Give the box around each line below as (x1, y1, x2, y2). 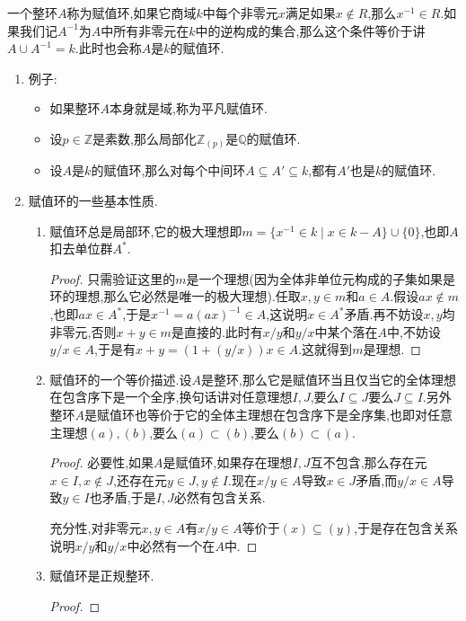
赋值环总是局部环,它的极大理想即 (49, 221, 242, 240)
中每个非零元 (202, 4, 278, 22)
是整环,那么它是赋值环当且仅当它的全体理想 (201, 369, 456, 388)
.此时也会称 (75, 39, 142, 58)
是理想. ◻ (363, 340, 421, 359)
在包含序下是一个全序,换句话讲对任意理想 (49, 387, 293, 406)
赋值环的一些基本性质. (28, 191, 158, 210)
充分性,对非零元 (49, 518, 142, 537)
